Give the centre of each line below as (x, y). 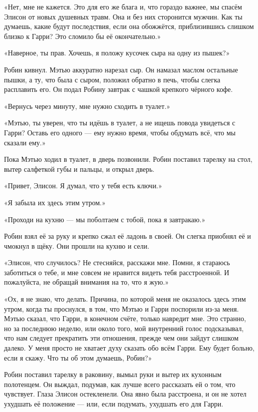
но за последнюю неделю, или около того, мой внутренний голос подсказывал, (124, 328)
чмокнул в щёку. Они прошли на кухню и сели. (77, 245)
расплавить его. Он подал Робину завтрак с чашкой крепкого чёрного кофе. (119, 89)
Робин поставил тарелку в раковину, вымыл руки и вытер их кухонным (113, 374)
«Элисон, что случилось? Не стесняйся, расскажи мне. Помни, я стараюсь (117, 262)
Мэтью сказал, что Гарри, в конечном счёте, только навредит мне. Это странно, (125, 318)
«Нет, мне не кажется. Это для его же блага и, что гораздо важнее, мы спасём (123, 6)
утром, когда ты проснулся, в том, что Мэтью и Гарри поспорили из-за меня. (122, 308)
